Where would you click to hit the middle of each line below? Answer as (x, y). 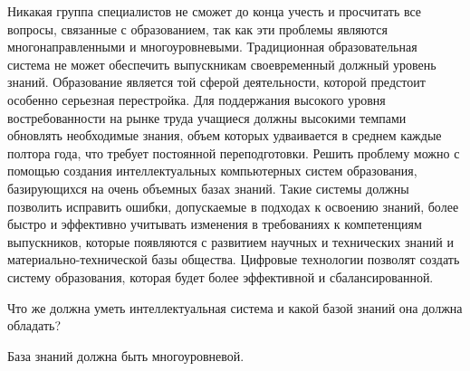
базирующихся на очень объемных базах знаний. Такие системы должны (208, 188)
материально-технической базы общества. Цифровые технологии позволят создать (234, 259)
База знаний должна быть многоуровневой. (126, 355)
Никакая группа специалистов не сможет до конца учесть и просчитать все (215, 11)
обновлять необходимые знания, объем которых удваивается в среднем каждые (225, 135)
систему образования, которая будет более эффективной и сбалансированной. (221, 276)
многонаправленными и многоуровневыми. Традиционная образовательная (212, 47)
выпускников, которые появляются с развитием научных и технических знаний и (230, 241)
